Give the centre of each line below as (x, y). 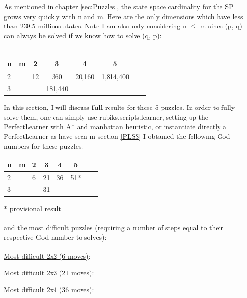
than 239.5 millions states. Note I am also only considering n (95, 26)
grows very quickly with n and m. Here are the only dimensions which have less (123, 16)
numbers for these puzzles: (44, 146)
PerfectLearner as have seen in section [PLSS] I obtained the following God (117, 136)
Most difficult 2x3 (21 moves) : (49, 273)
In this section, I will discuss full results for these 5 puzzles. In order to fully (120, 107)
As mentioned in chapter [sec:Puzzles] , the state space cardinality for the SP (119, 6)
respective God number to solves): (55, 237)
